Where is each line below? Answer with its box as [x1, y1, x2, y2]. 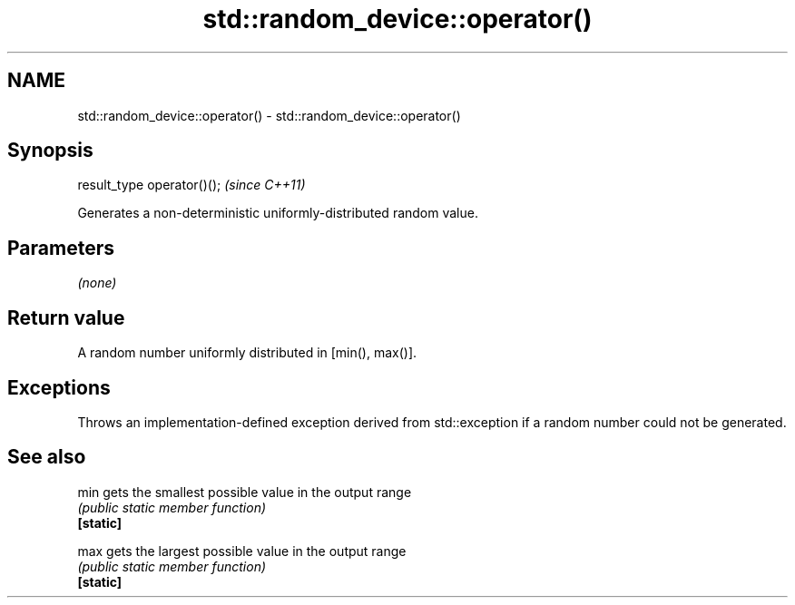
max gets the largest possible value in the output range [77, 542, 407, 559]
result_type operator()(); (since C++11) [77, 177, 306, 193]
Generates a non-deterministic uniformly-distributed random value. [77, 205, 478, 221]
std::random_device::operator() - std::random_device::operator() [77, 107, 461, 123]
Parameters [7, 236, 114, 259]
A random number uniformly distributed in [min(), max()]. [77, 345, 417, 361]
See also [7, 445, 86, 469]
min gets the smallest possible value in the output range [77, 483, 412, 500]
